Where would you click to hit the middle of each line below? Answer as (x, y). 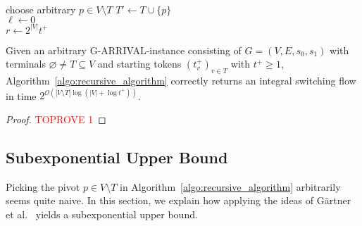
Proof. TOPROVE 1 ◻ (56, 119)
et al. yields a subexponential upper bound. (102, 214)
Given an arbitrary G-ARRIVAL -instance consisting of (124, 50)
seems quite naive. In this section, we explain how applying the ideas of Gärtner (179, 200)
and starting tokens (139, 64)
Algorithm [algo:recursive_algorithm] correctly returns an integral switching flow (181, 81)
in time (21, 95)
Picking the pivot (43, 186)
